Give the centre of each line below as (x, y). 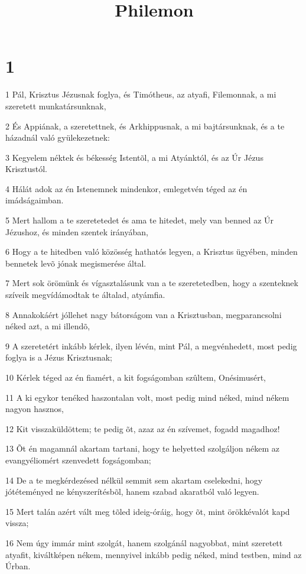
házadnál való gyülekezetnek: (58, 137)
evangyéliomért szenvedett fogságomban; (78, 460)
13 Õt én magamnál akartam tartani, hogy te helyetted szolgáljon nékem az (143, 448)
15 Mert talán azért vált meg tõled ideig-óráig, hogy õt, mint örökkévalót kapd (148, 511)
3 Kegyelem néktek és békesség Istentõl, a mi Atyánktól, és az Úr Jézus (134, 157)
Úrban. (18, 566)
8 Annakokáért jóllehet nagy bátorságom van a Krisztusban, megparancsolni (144, 314)
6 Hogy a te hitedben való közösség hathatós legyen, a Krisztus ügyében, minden (152, 252)
